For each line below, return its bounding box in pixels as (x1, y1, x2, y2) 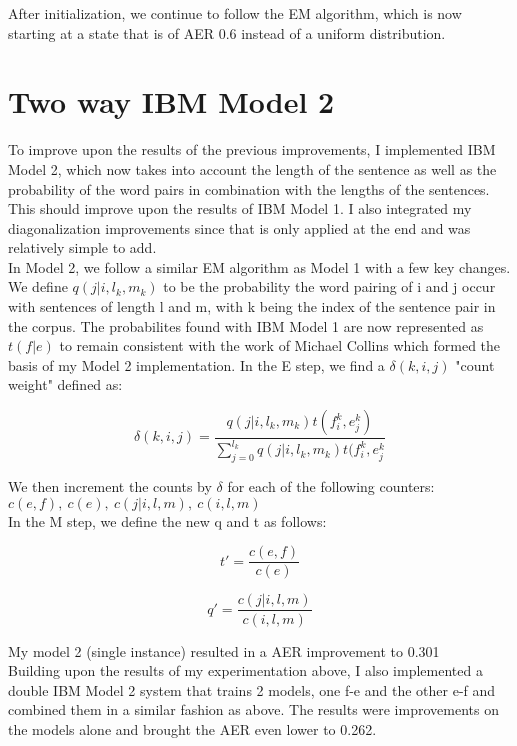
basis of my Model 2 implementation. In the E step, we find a (8, 354, 385, 375)
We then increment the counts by (8, 476, 212, 497)
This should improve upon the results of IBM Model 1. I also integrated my (8, 198, 472, 219)
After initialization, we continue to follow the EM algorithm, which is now (8, 3, 462, 23)
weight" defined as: (8, 374, 123, 395)
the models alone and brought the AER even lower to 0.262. (8, 718, 377, 739)
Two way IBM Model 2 (8, 81, 335, 122)
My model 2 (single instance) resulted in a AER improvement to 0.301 (8, 640, 440, 661)
